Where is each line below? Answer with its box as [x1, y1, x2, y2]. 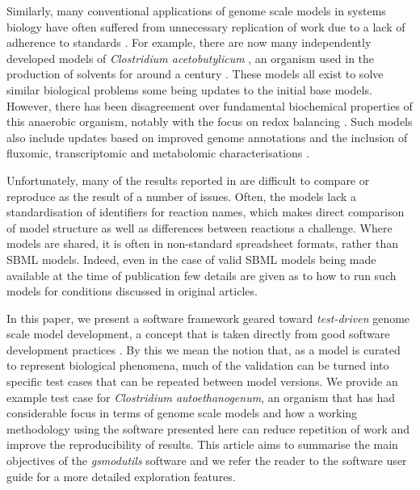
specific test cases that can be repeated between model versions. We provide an [6, 373, 398, 390]
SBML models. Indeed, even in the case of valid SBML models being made [6, 250, 376, 267]
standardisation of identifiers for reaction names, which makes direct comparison [6, 203, 405, 220]
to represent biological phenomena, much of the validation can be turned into [6, 357, 389, 374]
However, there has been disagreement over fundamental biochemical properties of [6, 97, 413, 114]
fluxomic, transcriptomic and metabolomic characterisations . [6, 144, 309, 161]
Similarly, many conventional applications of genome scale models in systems [6, 2, 386, 19]
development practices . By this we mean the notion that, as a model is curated [6, 341, 401, 358]
